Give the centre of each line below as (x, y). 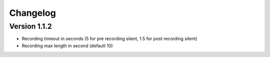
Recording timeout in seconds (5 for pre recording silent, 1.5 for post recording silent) (109, 39)
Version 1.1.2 (30, 26)
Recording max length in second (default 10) (67, 46)
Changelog (32, 13)
